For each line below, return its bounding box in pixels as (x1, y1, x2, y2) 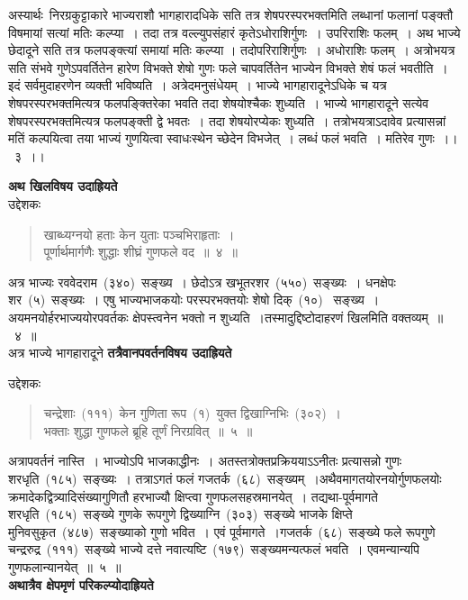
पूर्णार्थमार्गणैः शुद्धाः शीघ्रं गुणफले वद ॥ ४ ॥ (43, 242, 238, 261)
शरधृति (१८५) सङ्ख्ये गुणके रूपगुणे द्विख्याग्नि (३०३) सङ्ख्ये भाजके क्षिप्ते (8, 505, 353, 523)
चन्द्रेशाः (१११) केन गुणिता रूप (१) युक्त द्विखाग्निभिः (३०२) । (43, 404, 342, 423)
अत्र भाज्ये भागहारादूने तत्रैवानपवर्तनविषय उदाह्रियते (8, 343, 232, 362)
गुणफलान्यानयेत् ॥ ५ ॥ (8, 558, 121, 577)
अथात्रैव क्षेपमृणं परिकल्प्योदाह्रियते (8, 575, 154, 594)
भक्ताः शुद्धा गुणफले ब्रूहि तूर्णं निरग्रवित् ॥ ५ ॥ (43, 421, 253, 440)
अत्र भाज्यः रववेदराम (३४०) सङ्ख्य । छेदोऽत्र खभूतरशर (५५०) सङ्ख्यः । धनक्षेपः (8, 272, 396, 291)
